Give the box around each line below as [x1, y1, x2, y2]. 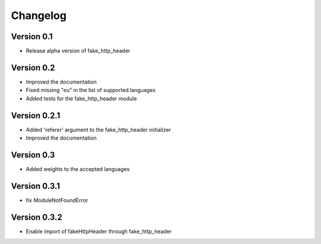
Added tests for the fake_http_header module [26, 95, 137, 102]
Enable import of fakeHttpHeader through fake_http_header [26, 227, 172, 235]
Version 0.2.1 [11, 110, 61, 121]
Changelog [11, 9, 67, 22]
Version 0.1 [11, 31, 53, 42]
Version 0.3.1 [11, 181, 61, 191]
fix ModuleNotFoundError [26, 197, 89, 204]
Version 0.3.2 [11, 212, 62, 222]
